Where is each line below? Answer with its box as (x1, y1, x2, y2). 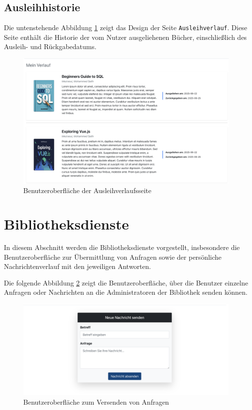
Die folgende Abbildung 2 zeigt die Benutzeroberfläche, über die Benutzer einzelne (4, 277, 248, 287)
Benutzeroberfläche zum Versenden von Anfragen (23, 396, 169, 407)
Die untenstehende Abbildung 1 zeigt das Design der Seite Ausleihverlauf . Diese (4, 22, 248, 33)
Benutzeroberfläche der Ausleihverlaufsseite (23, 185, 152, 196)
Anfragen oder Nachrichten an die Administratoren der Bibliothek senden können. (4, 287, 248, 297)
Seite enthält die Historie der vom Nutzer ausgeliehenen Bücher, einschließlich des (4, 32, 247, 42)
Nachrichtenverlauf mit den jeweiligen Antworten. (4, 261, 151, 271)
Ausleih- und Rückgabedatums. (4, 41, 96, 52)
